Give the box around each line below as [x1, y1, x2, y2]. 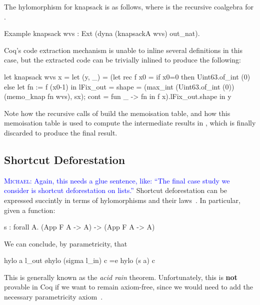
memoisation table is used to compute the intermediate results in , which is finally [4, 117, 256, 128]
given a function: [4, 204, 55, 215]
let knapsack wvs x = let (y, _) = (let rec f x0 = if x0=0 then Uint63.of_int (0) [4, 71, 250, 81]
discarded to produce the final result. [4, 127, 117, 137]
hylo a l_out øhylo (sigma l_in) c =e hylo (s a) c [4, 255, 155, 265]
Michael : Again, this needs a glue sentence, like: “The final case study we [4, 175, 230, 185]
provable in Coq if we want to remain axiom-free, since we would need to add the [4, 281, 253, 292]
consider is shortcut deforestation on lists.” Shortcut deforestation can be [4, 185, 227, 195]
